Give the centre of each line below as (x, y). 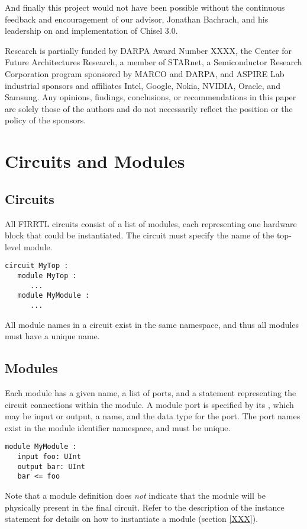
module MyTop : (47, 275)
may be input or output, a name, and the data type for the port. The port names (153, 416)
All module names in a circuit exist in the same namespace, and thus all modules (152, 324)
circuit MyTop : (37, 266)
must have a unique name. (52, 336)
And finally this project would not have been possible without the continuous (145, 7)
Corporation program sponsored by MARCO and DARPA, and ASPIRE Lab (145, 73)
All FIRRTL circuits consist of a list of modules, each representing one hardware (151, 223)
